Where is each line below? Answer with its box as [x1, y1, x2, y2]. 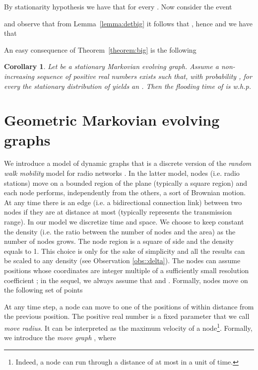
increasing [4, 71, 35, 81]
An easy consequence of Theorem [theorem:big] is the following [4, 44, 196, 55]
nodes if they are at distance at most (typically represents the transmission [4, 207, 232, 217]
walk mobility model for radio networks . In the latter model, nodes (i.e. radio [4, 168, 240, 178]
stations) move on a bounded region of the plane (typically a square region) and [4, 177, 247, 188]
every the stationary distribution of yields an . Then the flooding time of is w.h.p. [4, 80, 251, 91]
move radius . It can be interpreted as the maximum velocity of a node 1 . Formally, [4, 321, 253, 333]
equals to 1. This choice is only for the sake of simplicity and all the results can [4, 245, 245, 256]
